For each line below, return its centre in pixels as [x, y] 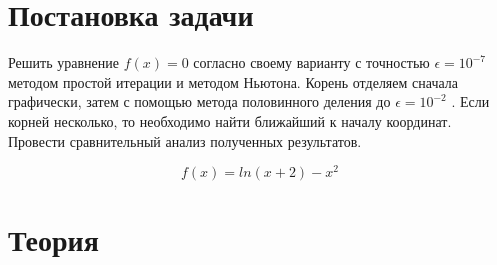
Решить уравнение [63, 62]
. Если [470, 101]
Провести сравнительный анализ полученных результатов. [185, 140]
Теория [53, 239]
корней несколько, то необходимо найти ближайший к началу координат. [230, 120]
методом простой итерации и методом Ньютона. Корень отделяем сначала [233, 81]
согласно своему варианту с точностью [311, 62]
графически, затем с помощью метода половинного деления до [199, 101]
